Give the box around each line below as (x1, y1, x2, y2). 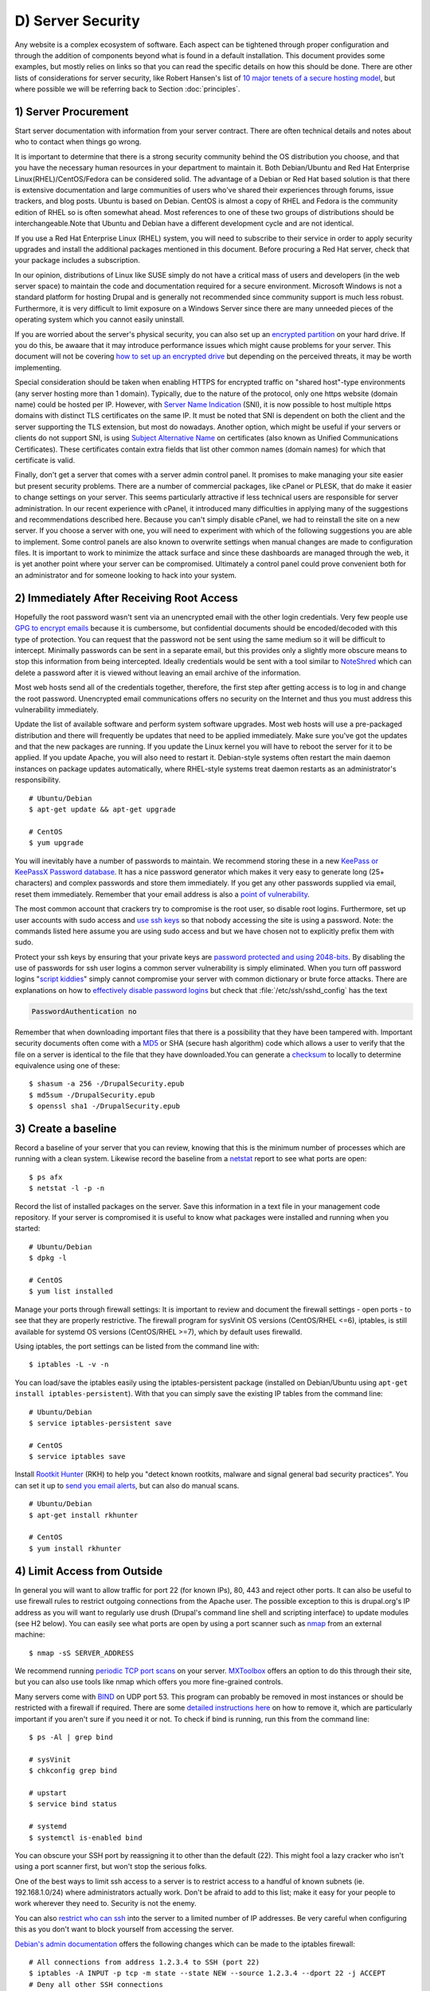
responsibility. (14, 775, 61, 784)
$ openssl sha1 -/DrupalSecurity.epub (29, 1101, 181, 1111)
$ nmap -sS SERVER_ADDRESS (29, 1649, 135, 1657)
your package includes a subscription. (14, 256, 141, 265)
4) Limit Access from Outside (14, 1564, 163, 1578)
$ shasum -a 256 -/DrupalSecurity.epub (29, 1079, 185, 1089)
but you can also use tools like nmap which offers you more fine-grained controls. (14, 1677, 283, 1687)
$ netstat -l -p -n (29, 1183, 105, 1193)
